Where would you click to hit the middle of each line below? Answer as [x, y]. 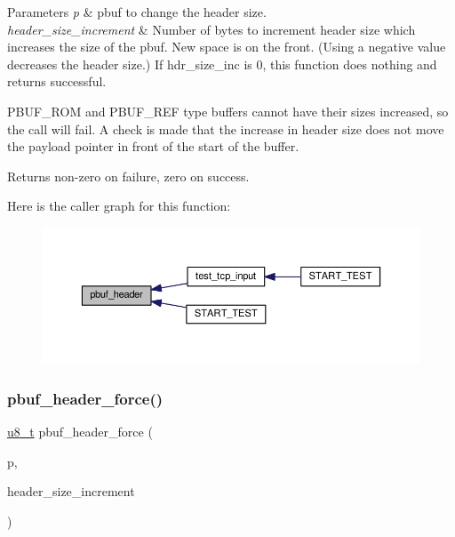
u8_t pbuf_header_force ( [80, 432]
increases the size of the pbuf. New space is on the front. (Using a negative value [227, 47]
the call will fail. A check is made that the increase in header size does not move [226, 128]
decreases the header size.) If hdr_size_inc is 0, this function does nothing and [222, 64]
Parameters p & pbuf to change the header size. [137, 12]
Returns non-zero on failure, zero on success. [128, 176]
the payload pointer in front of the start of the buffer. [153, 146]
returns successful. [57, 81]
